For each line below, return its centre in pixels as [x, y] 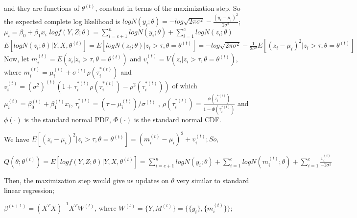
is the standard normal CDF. [178, 120]
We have [17, 139]
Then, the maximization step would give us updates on [86, 180]
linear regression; [29, 190]
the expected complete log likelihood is [62, 21]
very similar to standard [213, 180]
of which [185, 86]
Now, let [17, 59]
